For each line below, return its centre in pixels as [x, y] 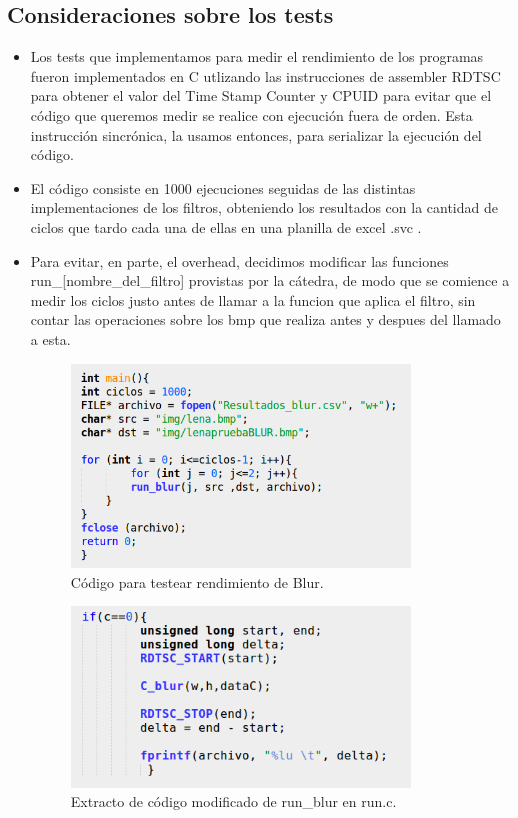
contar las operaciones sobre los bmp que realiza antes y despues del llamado [265, 319]
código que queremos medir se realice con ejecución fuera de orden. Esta [251, 114]
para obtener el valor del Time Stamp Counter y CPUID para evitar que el [261, 95]
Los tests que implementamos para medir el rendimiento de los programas [257, 56]
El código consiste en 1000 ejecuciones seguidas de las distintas [223, 187]
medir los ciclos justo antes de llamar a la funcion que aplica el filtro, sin [253, 299]
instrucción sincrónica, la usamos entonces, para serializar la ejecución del [256, 134]
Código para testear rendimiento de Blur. [197, 581]
